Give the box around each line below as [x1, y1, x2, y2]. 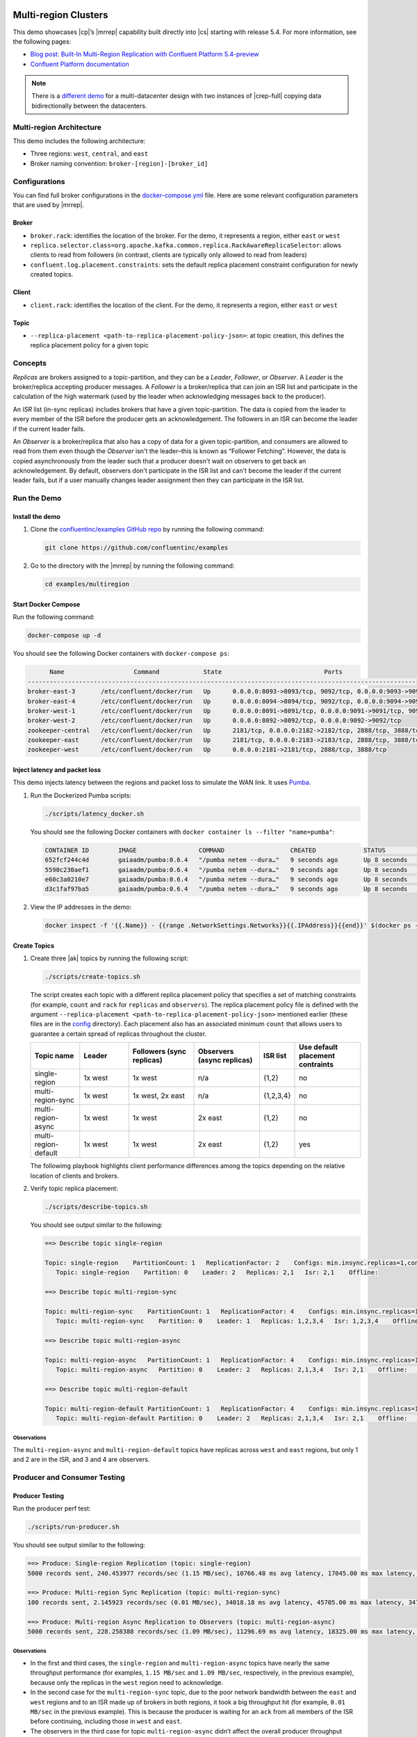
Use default [299, 1042, 338, 1052]
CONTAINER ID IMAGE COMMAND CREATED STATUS [44, 846, 386, 854]
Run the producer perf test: [13, 1504, 91, 1513]
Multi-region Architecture [13, 122, 102, 132]
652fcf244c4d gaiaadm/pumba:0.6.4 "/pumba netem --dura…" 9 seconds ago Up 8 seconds [44, 856, 408, 864]
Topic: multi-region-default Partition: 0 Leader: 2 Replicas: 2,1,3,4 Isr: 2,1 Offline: [56, 1414, 408, 1422]
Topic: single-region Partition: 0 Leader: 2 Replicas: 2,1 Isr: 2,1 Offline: [56, 1269, 379, 1276]
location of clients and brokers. [30, 1171, 120, 1180]
